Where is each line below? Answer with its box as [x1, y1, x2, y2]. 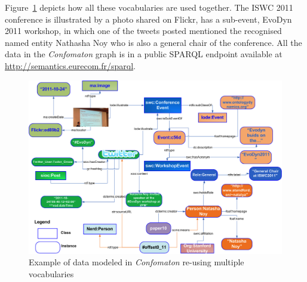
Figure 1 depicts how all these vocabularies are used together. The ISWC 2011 [5, 1, 293, 13]
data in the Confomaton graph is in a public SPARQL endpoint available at [5, 48, 283, 60]
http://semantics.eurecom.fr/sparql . [5, 59, 136, 72]
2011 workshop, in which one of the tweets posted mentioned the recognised [5, 24, 282, 37]
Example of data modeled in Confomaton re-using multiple [29, 256, 244, 268]
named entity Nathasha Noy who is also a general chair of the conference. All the [5, 36, 302, 48]
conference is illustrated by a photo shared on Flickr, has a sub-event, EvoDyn [5, 13, 292, 25]
